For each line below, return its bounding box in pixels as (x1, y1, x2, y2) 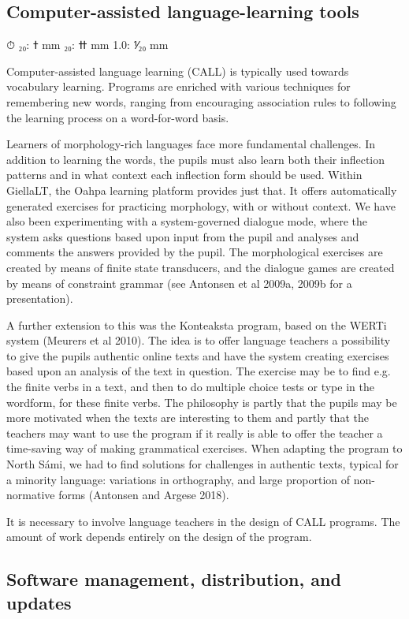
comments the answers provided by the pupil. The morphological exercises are (6, 244, 383, 260)
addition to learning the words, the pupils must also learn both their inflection (6, 151, 385, 167)
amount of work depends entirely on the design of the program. (6, 528, 312, 545)
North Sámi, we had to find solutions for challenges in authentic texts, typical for (6, 456, 399, 472)
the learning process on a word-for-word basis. (6, 109, 229, 125)
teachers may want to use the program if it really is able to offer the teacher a (6, 424, 383, 441)
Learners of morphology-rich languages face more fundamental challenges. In (6, 136, 376, 152)
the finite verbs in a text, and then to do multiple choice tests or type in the (6, 378, 374, 395)
